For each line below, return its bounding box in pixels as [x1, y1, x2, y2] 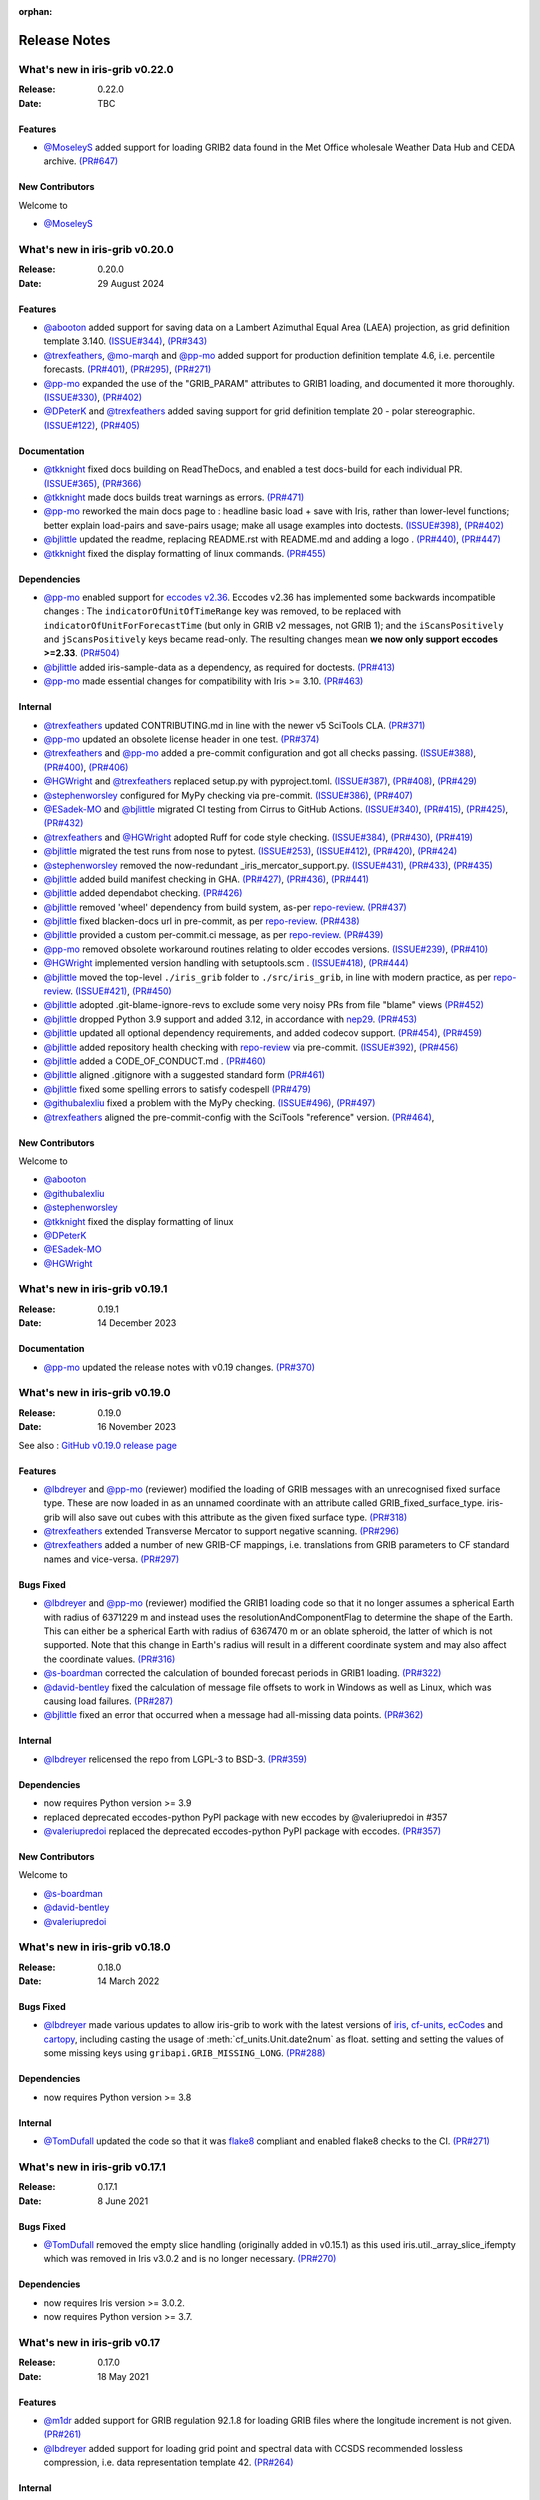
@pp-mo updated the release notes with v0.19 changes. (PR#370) [43, 1361, 315, 1373]
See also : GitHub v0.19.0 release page [18, 1439, 178, 1451]
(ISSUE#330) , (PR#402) [43, 391, 143, 403]
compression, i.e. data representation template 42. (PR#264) [43, 2456, 294, 2469]
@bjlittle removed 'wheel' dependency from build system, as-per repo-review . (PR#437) [43, 901, 407, 913]
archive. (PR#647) [43, 155, 119, 167]
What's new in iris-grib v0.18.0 [18, 1940, 171, 1954]
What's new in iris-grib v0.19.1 [18, 1282, 168, 1296]
